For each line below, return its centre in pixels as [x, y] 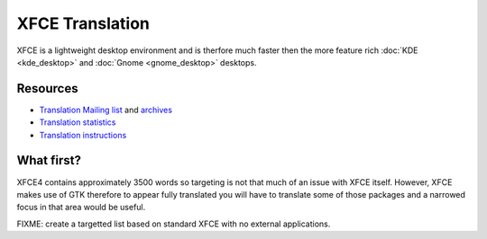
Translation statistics [78, 122]
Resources [47, 89]
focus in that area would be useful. [81, 208]
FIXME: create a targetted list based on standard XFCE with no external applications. [174, 224]
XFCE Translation [83, 23]
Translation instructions [83, 135]
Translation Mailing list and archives [106, 110]
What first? [49, 160]
